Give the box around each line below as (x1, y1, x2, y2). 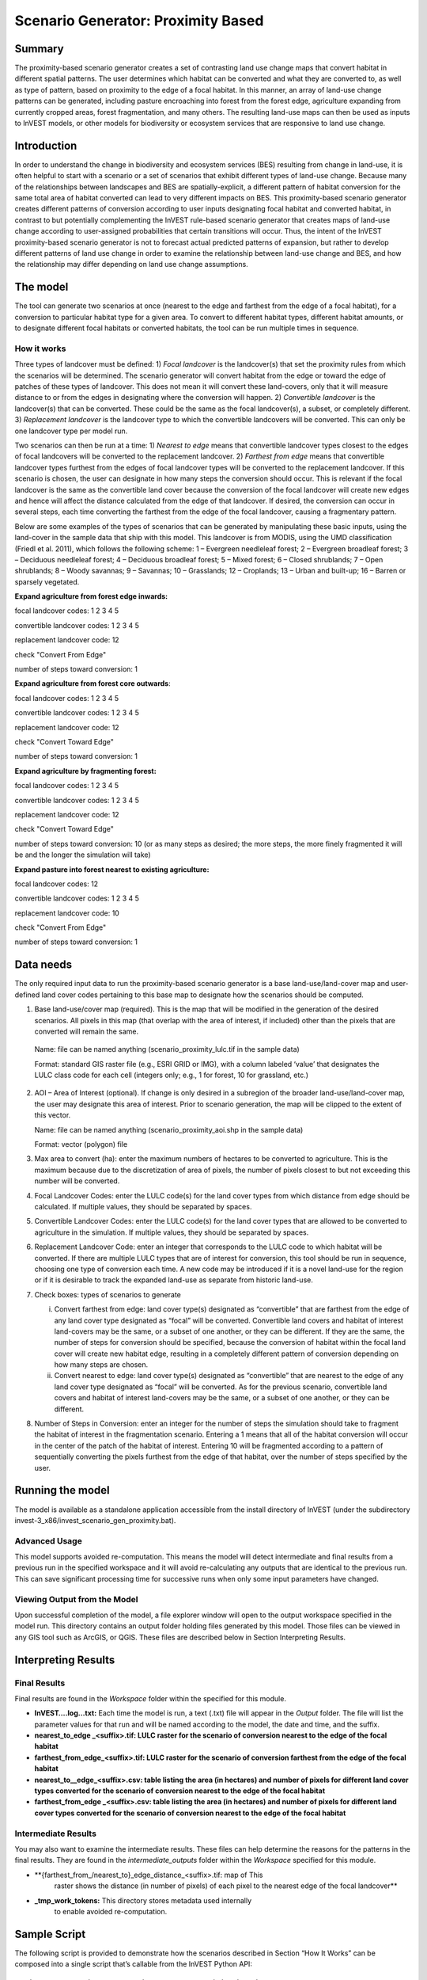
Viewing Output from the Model (14, 1594, 138, 1605)
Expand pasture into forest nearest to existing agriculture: (14, 864, 210, 874)
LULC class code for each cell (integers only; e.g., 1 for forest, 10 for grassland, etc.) (34, 1070, 308, 1080)
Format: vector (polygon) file (34, 1140, 128, 1149)
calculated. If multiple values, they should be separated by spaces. (34, 1202, 252, 1211)
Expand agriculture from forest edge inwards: (14, 592, 168, 601)
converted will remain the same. (34, 1026, 138, 1036)
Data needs (14, 958, 73, 972)
